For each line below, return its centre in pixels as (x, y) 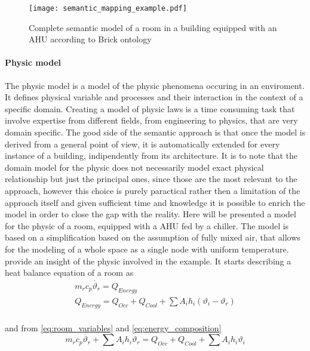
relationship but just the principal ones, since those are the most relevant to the (151, 179)
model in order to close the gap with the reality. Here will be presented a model (151, 214)
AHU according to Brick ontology (90, 39)
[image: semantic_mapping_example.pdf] (108, 8)
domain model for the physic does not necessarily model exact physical (134, 167)
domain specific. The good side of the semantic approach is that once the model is (155, 132)
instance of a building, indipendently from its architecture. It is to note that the (151, 156)
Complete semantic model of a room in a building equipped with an (153, 27)
